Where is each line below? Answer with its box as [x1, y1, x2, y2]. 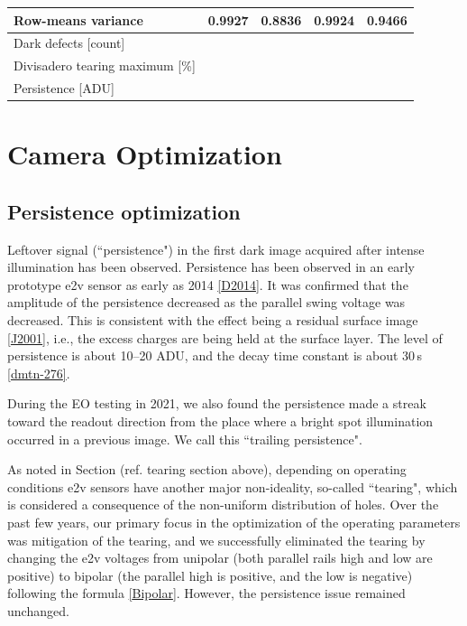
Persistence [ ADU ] [14, 79, 114, 98]
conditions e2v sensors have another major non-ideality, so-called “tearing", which [7, 477, 458, 496]
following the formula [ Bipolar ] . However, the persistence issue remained [7, 584, 406, 603]
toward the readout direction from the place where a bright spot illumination [7, 412, 434, 431]
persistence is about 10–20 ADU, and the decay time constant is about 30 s [7, 346, 422, 365]
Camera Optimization [7, 135, 282, 173]
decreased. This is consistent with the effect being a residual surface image [7, 311, 418, 330]
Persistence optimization [7, 197, 241, 225]
